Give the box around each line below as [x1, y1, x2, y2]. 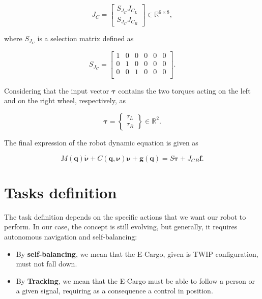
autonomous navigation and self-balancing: [4, 231, 137, 242]
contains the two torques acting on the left [118, 85, 251, 96]
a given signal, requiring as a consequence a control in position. [16, 285, 213, 296]
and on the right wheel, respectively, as [4, 95, 126, 106]
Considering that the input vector [4, 85, 109, 96]
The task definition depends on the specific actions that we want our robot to [4, 211, 246, 222]
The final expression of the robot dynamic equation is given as [4, 137, 198, 147]
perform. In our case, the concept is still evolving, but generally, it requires [4, 221, 238, 232]
